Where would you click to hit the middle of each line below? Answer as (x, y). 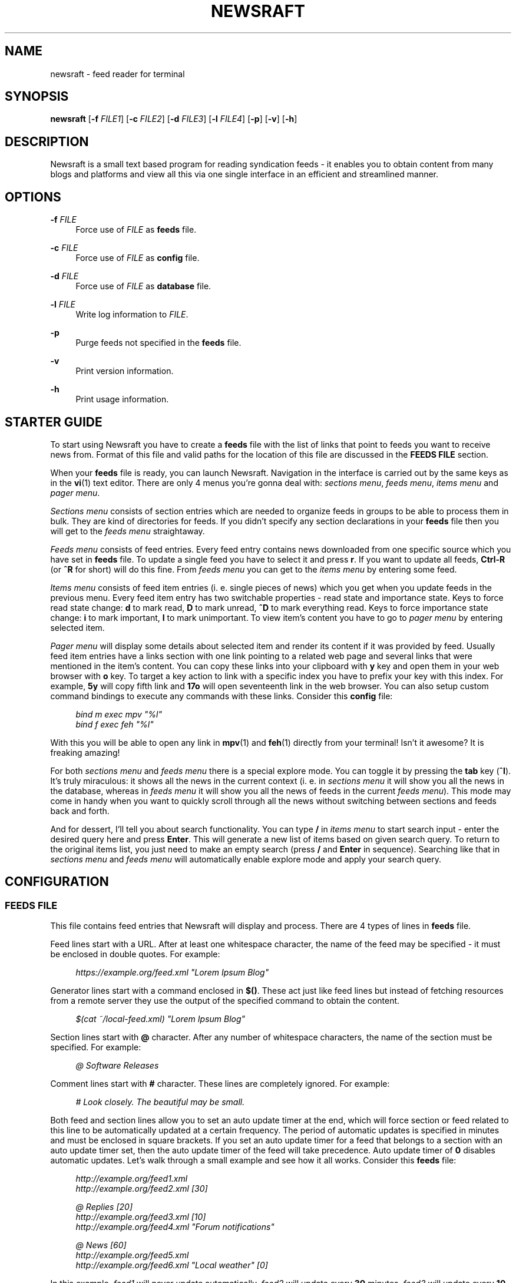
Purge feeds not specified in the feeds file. (158, 343)
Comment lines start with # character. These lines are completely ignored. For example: (220, 1084)
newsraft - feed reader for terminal (118, 74)
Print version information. (125, 371)
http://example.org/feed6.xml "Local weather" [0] (172, 1265)
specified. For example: (96, 1047)
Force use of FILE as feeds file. (136, 230)
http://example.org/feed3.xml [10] (141, 1217)
